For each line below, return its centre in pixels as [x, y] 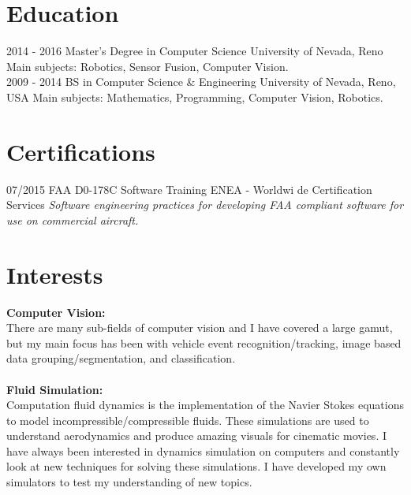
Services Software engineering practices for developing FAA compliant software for [205, 205]
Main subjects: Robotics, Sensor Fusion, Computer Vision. [148, 66]
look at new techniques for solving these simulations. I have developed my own [196, 466]
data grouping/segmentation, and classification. [121, 358]
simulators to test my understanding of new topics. [129, 482]
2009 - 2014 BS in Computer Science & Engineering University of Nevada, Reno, [201, 82]
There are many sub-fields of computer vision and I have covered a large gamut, [200, 328]
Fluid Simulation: [55, 389]
